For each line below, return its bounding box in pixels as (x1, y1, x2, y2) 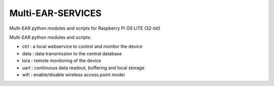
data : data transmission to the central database (22, 50, 122, 56)
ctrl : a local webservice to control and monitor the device (22, 43, 143, 50)
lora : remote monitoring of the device (22, 58, 101, 64)
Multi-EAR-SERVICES (9, 8, 101, 19)
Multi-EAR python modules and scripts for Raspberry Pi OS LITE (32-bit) (9, 25, 161, 31)
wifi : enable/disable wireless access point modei (22, 71, 125, 77)
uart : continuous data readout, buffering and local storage (22, 64, 145, 70)
